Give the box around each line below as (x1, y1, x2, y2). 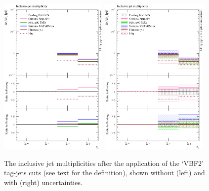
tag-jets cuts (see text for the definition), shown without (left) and (4, 167, 205, 178)
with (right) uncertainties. (4, 177, 83, 188)
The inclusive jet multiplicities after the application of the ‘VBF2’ (4, 158, 204, 168)
